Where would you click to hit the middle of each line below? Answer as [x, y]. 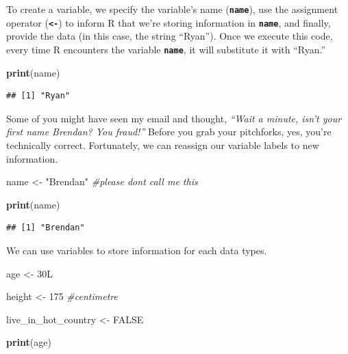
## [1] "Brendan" [46, 228]
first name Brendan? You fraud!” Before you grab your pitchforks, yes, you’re [169, 132]
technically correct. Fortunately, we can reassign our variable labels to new [163, 145]
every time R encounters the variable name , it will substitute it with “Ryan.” [166, 49]
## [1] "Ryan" [38, 96]
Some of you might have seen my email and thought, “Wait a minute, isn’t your [174, 118]
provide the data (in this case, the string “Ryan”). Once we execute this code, [170, 36]
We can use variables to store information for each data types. [137, 250]
